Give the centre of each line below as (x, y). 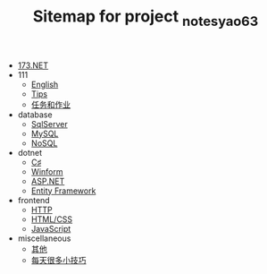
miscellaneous (44, 238)
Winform (47, 171)
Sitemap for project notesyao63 (146, 18)
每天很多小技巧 (58, 260)
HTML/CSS (52, 219)
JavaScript (51, 228)
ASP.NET (48, 181)
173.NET (33, 65)
